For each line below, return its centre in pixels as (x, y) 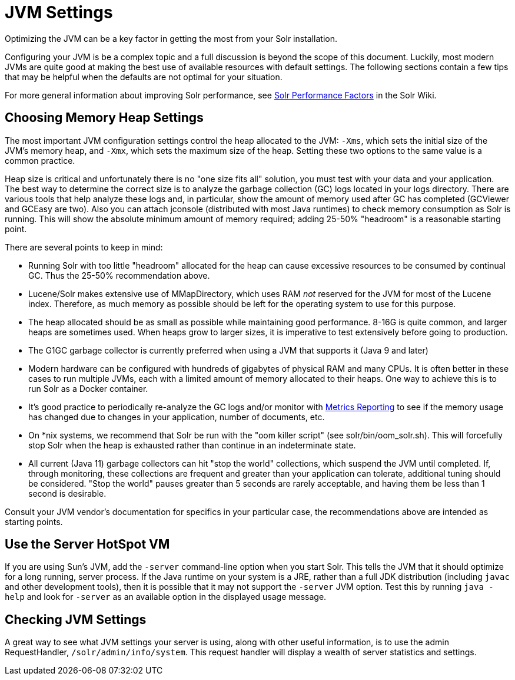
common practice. (40, 160)
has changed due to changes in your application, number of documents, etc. (177, 417)
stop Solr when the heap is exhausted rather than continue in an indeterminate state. (192, 445)
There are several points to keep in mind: (84, 247)
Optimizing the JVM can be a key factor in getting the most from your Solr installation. (171, 38)
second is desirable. (67, 493)
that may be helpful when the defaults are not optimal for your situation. (144, 77)
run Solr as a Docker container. (88, 388)
